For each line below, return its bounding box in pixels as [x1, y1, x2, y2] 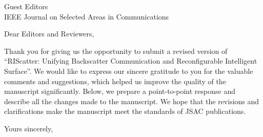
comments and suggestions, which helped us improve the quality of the [4, 75, 226, 86]
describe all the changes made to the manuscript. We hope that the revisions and [4, 95, 259, 106]
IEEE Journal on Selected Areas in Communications [4, 11, 169, 22]
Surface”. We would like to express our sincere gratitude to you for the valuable [4, 65, 253, 76]
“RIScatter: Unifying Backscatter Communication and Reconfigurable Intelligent [4, 55, 257, 66]
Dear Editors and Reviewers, [4, 28, 94, 39]
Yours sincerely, [4, 123, 53, 133]
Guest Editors [4, 1, 48, 11]
